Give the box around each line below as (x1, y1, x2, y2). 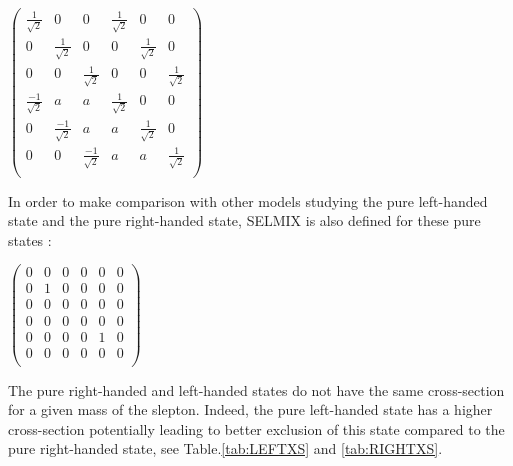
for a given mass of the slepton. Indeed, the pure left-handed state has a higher (8, 399, 493, 420)
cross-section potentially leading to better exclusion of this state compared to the (8, 418, 505, 439)
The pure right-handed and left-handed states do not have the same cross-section (8, 379, 505, 400)
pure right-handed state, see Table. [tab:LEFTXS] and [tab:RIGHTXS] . (8, 438, 443, 459)
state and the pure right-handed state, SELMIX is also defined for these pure (8, 210, 481, 231)
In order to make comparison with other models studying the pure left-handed (8, 190, 488, 211)
